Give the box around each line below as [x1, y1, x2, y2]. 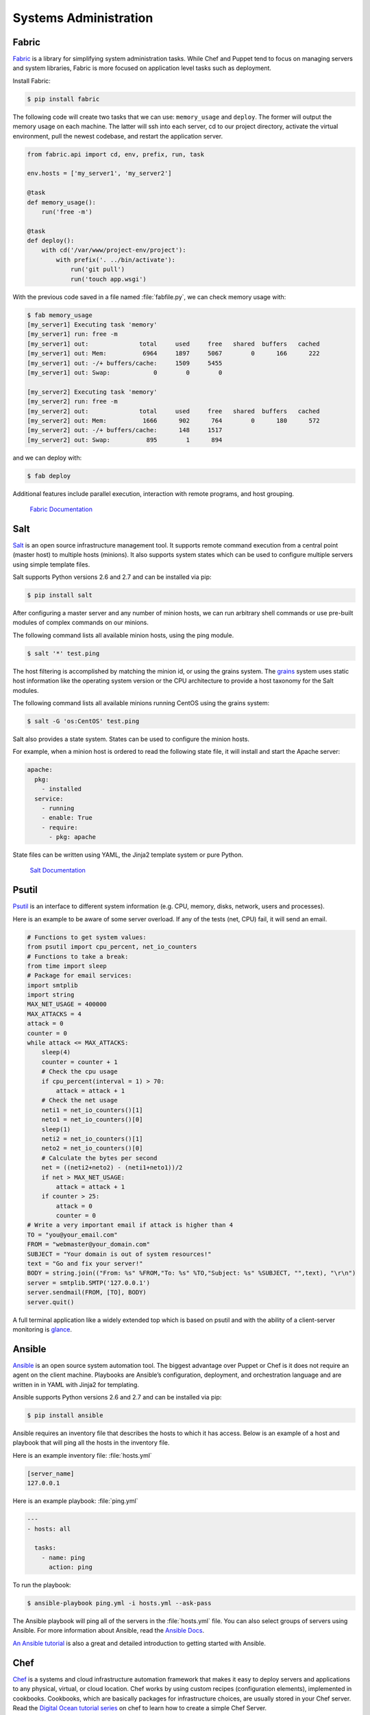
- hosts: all [27, 1525, 71, 1533]
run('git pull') [70, 265, 125, 274]
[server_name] [27, 1469, 75, 1478]
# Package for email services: [27, 971, 133, 980]
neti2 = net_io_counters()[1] [41, 1135, 143, 1142]
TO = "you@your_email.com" [27, 1231, 118, 1238]
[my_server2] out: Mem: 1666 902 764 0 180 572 [27, 416, 320, 425]
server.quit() [27, 1298, 75, 1306]
